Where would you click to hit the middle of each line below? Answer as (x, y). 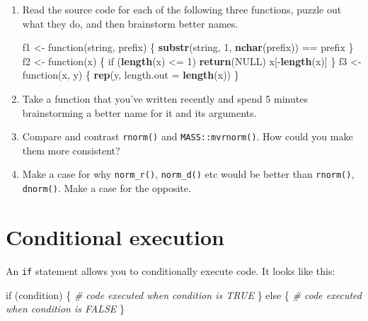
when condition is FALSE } (65, 309)
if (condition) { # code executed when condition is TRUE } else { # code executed (184, 294)
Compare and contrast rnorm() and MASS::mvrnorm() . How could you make (188, 136)
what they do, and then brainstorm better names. (130, 23)
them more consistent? (71, 150)
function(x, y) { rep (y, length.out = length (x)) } (131, 75)
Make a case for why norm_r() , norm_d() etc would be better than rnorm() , (188, 174)
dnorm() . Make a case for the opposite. (107, 188)
